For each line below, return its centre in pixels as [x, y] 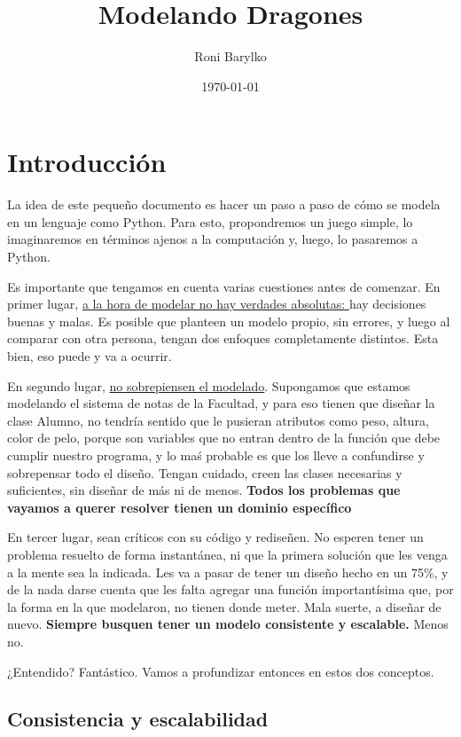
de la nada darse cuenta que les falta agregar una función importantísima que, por [230, 589]
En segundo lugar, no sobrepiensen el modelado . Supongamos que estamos [209, 385]
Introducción [87, 162]
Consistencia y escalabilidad [138, 719]
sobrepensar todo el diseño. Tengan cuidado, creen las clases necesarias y [205, 472]
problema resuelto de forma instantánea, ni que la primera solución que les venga [227, 554]
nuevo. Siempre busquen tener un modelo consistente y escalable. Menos [228, 624]
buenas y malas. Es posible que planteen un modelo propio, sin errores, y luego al [229, 321]
